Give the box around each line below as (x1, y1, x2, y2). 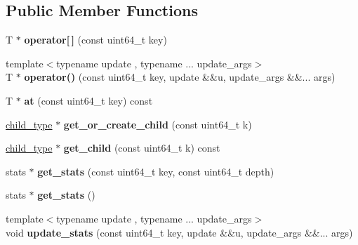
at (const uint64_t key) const (24, 93, 153, 107)
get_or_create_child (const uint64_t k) (63, 117, 252, 131)
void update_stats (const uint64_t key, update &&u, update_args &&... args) (6, 225, 353, 239)
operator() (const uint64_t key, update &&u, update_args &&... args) (24, 69, 336, 84)
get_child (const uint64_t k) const (63, 140, 220, 155)
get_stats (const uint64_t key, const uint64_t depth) (37, 164, 274, 178)
